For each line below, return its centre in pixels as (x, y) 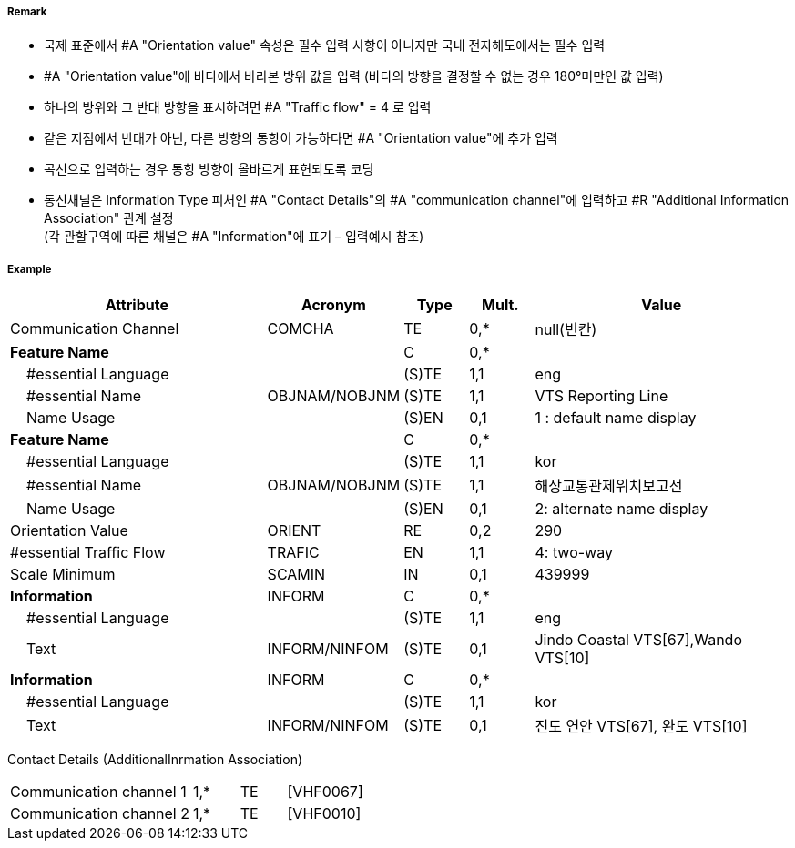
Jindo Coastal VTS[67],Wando (638, 640)
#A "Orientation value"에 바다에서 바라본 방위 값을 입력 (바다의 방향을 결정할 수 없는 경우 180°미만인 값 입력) (354, 76)
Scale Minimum (63, 575)
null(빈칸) (566, 330)
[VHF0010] (324, 814)
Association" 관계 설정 (109, 218)
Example (30, 269)
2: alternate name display (622, 509)
